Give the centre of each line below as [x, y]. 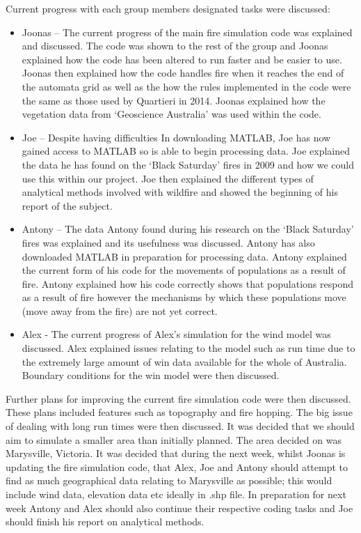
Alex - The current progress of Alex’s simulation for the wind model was [176, 334]
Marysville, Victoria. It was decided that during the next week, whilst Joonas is [176, 453]
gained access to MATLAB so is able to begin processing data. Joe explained [186, 151]
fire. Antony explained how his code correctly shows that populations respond [187, 283]
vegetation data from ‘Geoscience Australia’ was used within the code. [171, 114]
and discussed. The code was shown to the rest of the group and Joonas [175, 46]
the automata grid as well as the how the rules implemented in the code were [186, 86]
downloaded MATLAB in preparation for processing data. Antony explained [184, 256]
